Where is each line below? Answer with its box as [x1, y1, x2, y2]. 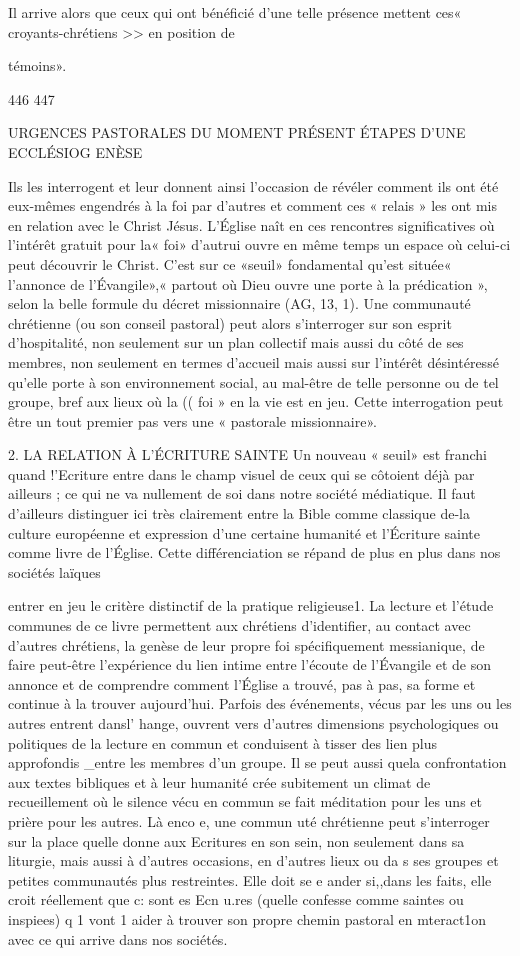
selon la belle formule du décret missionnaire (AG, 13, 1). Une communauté [8, 293, 471, 314]
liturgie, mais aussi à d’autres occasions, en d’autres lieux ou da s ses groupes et [8, 850, 499, 871]
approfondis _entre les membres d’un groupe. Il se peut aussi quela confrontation [8, 752, 507, 773]
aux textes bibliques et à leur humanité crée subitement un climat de [8, 771, 431, 792]
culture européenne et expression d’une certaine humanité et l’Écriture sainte [8, 522, 480, 543]
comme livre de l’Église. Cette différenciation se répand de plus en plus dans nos [8, 542, 501, 563]
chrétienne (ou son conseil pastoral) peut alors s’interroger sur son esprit [8, 312, 452, 333]
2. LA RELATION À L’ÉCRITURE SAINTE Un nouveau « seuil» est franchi [8, 444, 487, 465]
